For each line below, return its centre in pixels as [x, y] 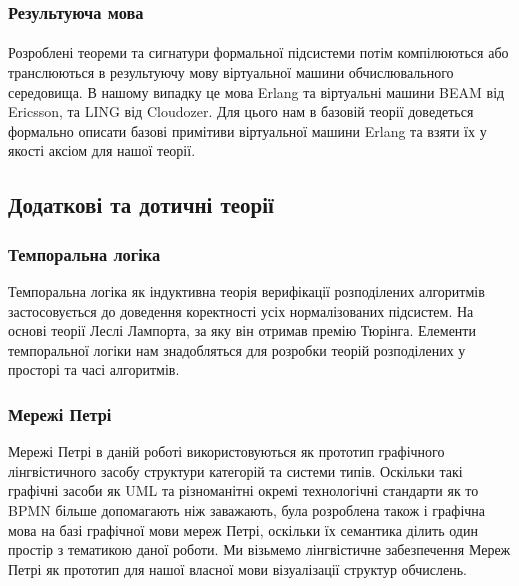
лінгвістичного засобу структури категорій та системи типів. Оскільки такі [235, 470]
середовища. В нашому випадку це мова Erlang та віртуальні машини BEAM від [256, 91]
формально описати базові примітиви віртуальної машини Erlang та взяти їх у [247, 130]
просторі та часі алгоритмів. [94, 369]
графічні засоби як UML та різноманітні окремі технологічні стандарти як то [243, 490]
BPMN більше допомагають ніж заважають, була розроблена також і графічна [247, 509]
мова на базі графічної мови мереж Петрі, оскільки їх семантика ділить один [243, 529]
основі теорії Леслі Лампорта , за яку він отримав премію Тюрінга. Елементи [242, 330]
